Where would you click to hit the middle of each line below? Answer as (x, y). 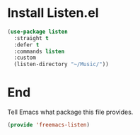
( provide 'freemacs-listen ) (49, 125)
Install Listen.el (53, 13)
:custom (25, 58)
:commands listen (39, 51)
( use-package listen (38, 32)
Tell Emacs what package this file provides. (70, 112)
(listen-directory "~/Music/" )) (62, 65)
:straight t (31, 38)
